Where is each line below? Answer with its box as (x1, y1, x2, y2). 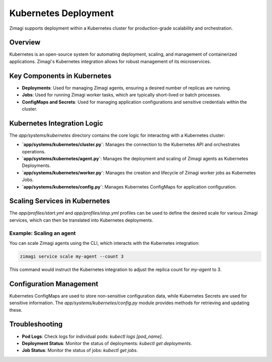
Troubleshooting (9, 320, 63, 329)
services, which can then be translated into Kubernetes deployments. (9, 217, 154, 223)
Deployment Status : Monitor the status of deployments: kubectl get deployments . (22, 340, 192, 346)
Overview (9, 38, 41, 47)
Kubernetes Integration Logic (9, 119, 103, 128)
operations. (22, 148, 46, 154)
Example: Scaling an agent (9, 229, 76, 236)
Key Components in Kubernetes (9, 71, 112, 80)
